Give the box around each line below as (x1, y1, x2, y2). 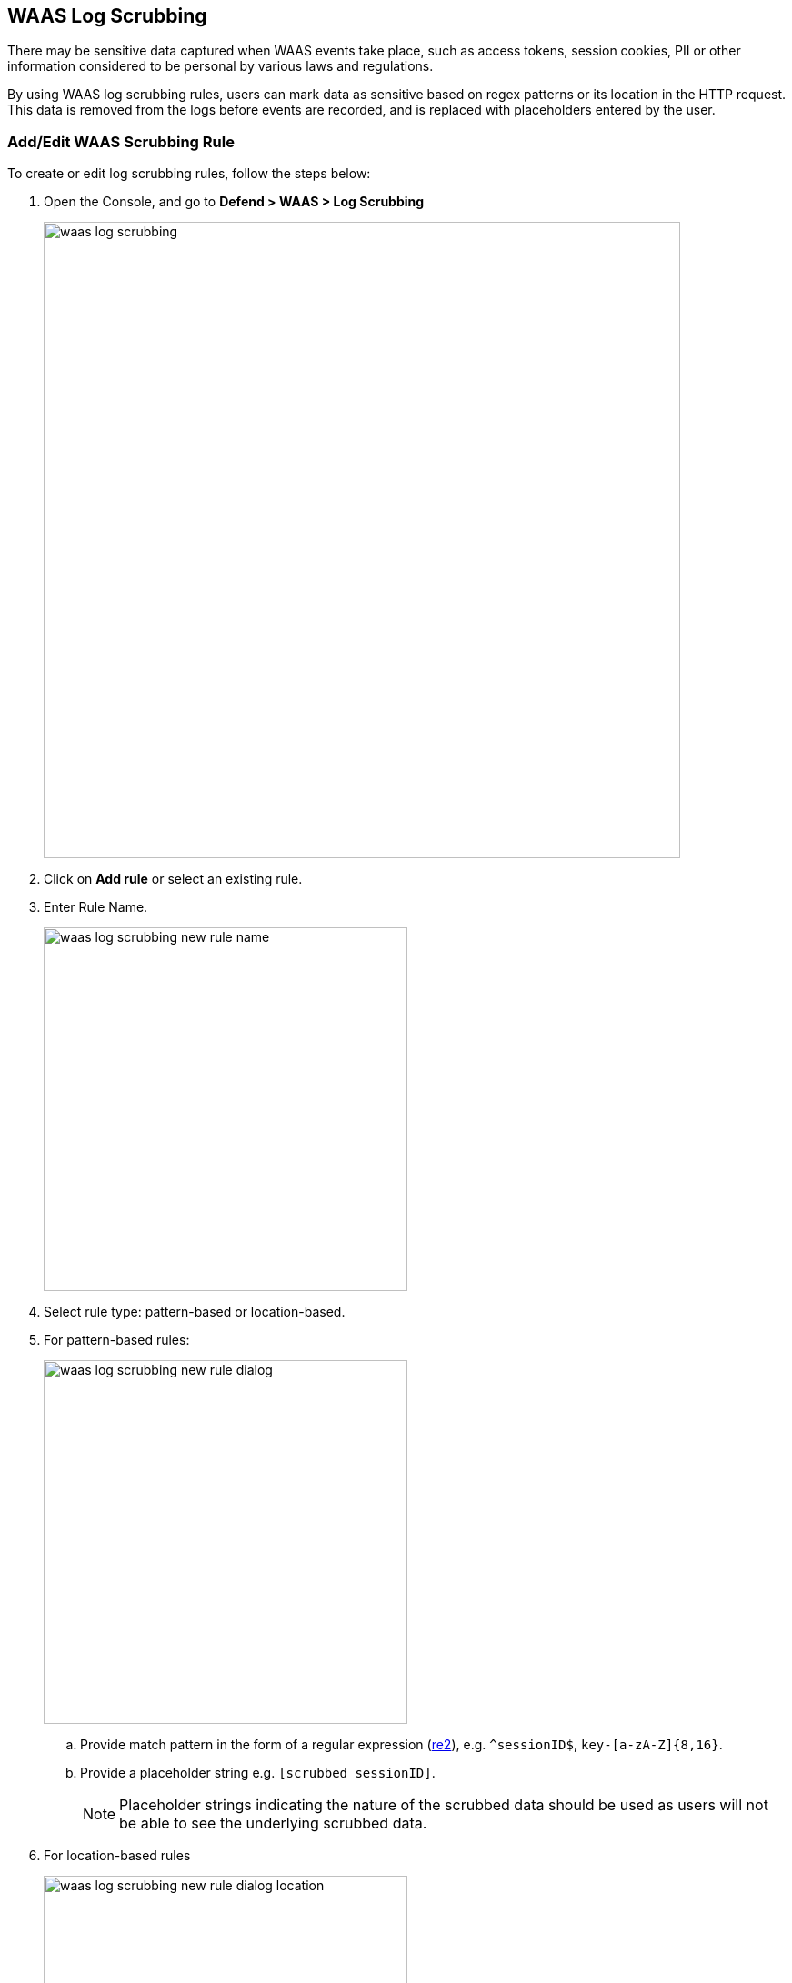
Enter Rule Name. (44, 899, 148, 916)
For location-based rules (44, 1848, 191, 1864)
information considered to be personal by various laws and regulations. (7, 58, 434, 75)
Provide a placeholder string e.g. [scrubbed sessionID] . (80, 1765, 436, 1781)
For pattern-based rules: (44, 1332, 190, 1348)
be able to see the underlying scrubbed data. (119, 1814, 427, 1833)
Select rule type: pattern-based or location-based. (44, 1304, 346, 1320)
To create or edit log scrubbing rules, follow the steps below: (7, 165, 371, 182)
